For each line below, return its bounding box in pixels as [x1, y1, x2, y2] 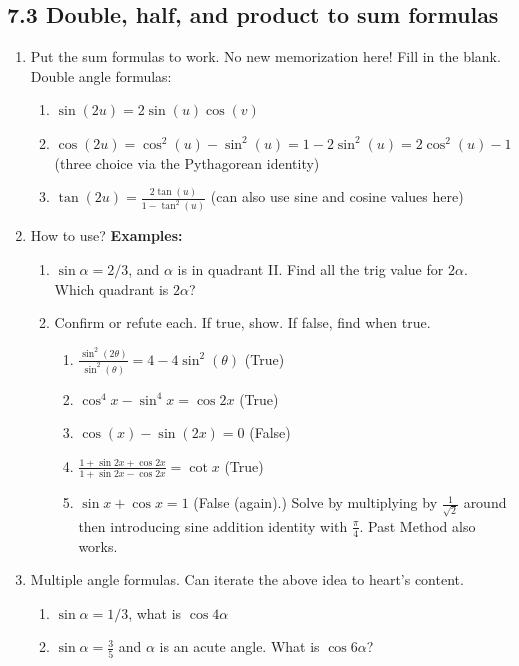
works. [78, 535, 118, 556]
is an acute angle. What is [159, 636, 320, 657]
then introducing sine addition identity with [78, 515, 348, 536]
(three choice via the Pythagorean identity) [54, 152, 320, 173]
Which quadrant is [54, 278, 169, 299]
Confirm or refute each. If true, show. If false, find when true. [54, 312, 431, 333]
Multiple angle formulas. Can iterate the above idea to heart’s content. [30, 569, 464, 590]
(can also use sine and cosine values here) [210, 186, 464, 207]
